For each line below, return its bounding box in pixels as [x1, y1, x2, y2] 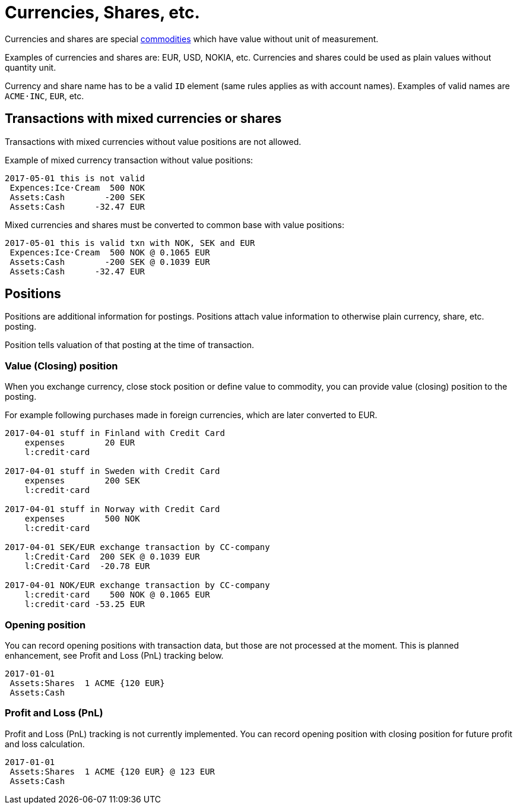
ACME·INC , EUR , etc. [5, 90, 84, 101]
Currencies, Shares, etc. [5, 2, 200, 23]
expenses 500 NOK [24, 514, 140, 524]
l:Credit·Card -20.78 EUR [24, 561, 150, 571]
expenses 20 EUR [24, 438, 135, 448]
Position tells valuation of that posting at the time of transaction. [5, 340, 255, 350]
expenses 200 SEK [24, 476, 140, 486]
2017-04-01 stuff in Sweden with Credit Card [5, 466, 220, 476]
